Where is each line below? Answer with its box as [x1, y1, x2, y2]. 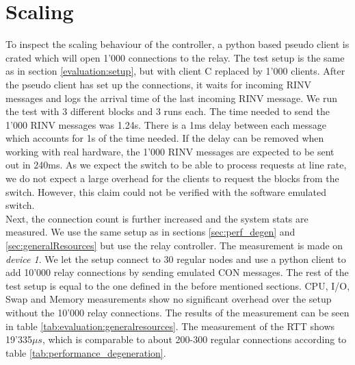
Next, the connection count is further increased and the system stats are [5, 211, 308, 225]
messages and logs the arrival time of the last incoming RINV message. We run [5, 90, 337, 105]
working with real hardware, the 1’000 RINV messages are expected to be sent [5, 144, 334, 158]
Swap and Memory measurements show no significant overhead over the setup [5, 292, 332, 306]
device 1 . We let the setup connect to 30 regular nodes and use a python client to [5, 251, 346, 266]
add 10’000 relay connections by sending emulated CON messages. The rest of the [5, 265, 349, 279]
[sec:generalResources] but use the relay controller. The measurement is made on [5, 238, 343, 253]
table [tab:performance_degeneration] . [5, 345, 166, 360]
